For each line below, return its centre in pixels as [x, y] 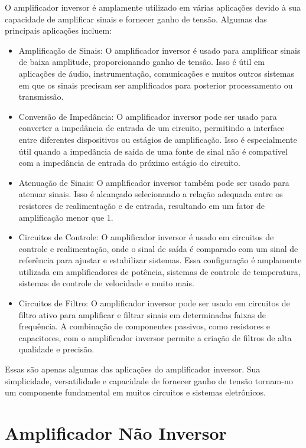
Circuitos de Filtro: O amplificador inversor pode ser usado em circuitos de [154, 303]
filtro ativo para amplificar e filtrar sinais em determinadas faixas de [142, 314]
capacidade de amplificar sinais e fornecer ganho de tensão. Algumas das [136, 19]
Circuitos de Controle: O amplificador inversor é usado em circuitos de [146, 237]
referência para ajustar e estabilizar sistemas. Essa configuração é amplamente [160, 260]
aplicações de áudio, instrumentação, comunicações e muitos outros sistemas [156, 73]
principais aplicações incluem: [58, 30]
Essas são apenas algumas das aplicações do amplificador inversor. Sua [133, 369]
